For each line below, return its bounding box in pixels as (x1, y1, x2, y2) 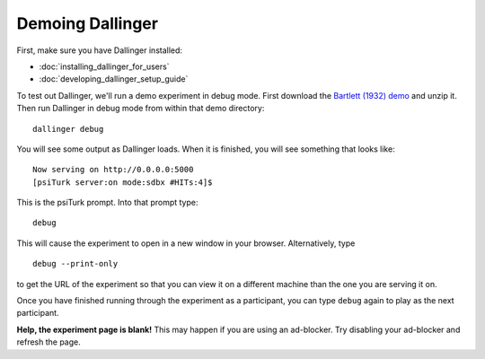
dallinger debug (32, 124, 104, 134)
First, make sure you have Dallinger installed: (16, 45, 183, 56)
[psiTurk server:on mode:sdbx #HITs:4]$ (32, 177, 213, 188)
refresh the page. (16, 337, 81, 347)
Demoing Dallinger (16, 13, 159, 33)
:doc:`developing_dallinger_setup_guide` (39, 74, 189, 84)
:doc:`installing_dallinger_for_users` (39, 61, 170, 72)
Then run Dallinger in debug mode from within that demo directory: (16, 103, 265, 114)
